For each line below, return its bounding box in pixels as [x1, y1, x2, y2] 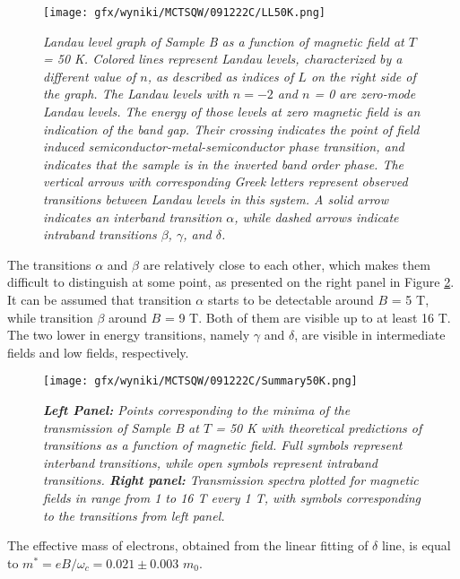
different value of [43, 66, 136, 85]
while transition [7, 307, 93, 326]
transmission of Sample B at [43, 418, 199, 436]
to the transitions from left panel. [43, 506, 225, 524]
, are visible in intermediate [294, 325, 446, 344]
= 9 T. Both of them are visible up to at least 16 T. [164, 307, 451, 326]
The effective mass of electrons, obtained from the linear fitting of [7, 536, 369, 555]
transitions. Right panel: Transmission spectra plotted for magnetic [43, 471, 419, 489]
